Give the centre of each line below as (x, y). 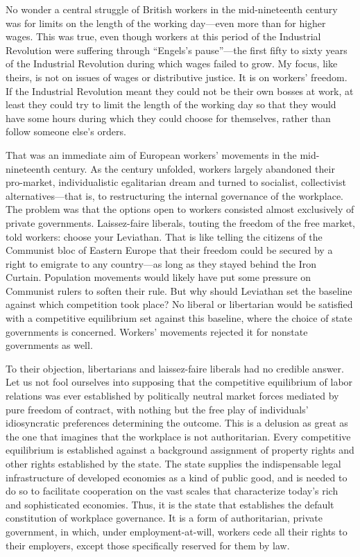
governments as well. (49, 345)
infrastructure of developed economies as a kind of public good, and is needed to (177, 477)
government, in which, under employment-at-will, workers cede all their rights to (177, 531)
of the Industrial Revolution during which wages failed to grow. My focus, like (172, 63)
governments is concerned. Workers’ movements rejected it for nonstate (157, 331)
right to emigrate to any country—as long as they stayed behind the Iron (161, 263)
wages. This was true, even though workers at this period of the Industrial (163, 36)
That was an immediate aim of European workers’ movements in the (151, 154)
